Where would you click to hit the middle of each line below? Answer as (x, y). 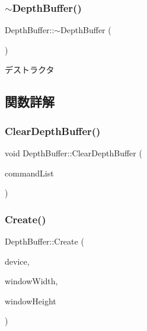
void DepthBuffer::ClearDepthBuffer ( (73, 153)
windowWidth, (31, 281)
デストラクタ (30, 70)
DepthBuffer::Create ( (44, 241)
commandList (29, 173)
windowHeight (31, 301)
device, (17, 261)
